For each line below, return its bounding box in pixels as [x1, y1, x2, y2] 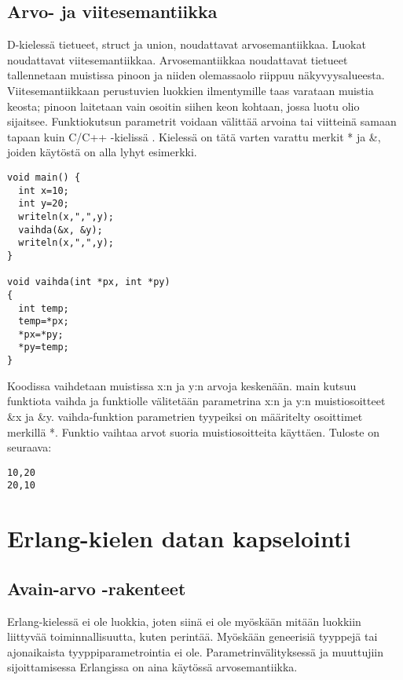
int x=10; [18, 185, 69, 196]
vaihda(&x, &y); [18, 224, 103, 236]
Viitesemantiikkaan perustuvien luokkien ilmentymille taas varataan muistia [7, 82, 374, 98]
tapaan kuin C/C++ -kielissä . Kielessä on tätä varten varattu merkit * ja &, [7, 128, 381, 144]
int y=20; [18, 198, 69, 210]
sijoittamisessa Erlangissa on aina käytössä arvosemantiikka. [7, 659, 298, 675]
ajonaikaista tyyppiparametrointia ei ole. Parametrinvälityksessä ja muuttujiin [7, 643, 384, 660]
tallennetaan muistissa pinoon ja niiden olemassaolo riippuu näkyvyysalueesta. [7, 67, 385, 83]
